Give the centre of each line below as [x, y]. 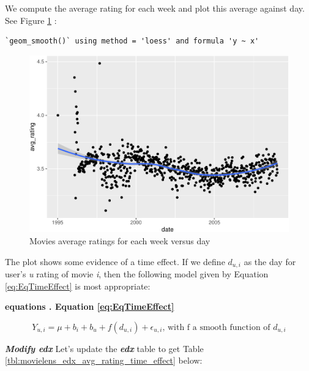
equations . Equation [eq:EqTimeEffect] [90, 306]
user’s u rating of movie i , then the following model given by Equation [137, 274]
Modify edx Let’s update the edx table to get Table [104, 348]
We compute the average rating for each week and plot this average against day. [155, 8]
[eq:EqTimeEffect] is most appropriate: [78, 286]
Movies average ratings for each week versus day [120, 240]
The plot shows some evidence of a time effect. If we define [115, 261]
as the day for [270, 261]
